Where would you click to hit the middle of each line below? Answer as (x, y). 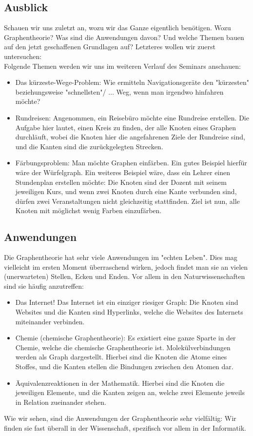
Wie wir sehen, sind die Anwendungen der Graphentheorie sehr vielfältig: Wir (120, 418)
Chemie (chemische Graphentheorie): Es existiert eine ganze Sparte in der (126, 338)
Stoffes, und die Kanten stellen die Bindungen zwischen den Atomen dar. (124, 367)
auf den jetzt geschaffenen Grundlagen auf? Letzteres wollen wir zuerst (110, 47)
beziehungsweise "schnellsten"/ (61, 91)
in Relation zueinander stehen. (61, 402)
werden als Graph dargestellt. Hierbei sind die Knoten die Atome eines (121, 357)
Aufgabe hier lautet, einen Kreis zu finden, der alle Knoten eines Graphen (126, 127)
